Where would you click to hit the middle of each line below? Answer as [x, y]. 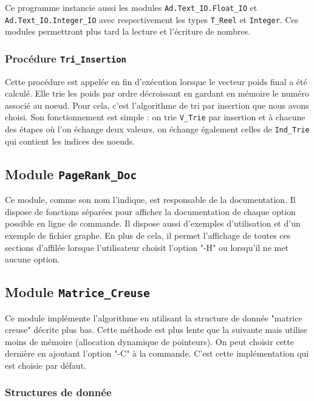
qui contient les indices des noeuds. [70, 141]
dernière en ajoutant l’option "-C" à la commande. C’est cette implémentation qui [157, 353]
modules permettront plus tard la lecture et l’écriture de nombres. [128, 31]
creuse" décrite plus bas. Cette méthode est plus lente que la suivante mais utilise [156, 330]
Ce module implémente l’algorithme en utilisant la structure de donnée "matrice [154, 317]
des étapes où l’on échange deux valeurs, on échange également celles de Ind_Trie [157, 129]
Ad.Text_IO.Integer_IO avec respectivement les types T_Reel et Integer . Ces [152, 19]
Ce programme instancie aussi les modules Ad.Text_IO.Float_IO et [131, 7]
